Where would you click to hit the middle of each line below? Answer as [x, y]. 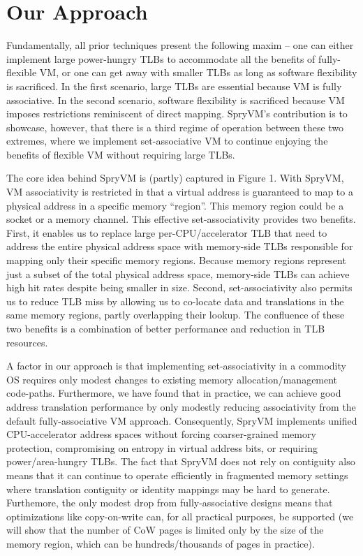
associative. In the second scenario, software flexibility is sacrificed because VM [176, 100]
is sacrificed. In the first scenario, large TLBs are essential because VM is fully [174, 86]
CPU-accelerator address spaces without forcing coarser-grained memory [161, 434]
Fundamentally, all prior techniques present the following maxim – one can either [180, 45]
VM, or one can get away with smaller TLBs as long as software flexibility [198, 72]
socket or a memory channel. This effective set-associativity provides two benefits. [181, 219]
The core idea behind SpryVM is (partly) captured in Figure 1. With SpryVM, [175, 178]
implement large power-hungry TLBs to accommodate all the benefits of [161, 58]
